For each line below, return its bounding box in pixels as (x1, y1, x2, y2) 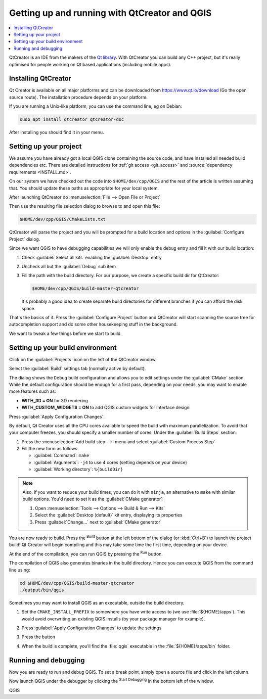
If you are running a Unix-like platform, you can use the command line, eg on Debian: (9, 103, 182, 109)
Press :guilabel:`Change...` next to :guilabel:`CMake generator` (35, 519, 162, 525)
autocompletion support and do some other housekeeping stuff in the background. (9, 322, 178, 327)
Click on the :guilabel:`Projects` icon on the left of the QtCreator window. (9, 356, 157, 362)
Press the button (21, 634, 55, 640)
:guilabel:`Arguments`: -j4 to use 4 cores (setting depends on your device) (34, 459, 187, 465)
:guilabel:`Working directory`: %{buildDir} (34, 466, 123, 472)
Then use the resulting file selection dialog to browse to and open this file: (9, 203, 160, 209)
